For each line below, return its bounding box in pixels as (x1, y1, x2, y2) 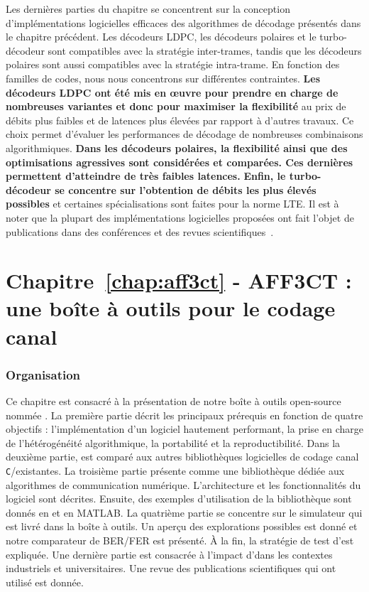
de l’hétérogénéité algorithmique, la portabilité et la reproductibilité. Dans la (6, 435, 341, 450)
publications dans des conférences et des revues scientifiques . (6, 224, 274, 239)
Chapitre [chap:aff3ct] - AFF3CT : (6, 266, 352, 295)
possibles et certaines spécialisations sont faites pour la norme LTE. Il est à (6, 196, 339, 211)
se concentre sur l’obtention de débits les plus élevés (55, 182, 316, 197)
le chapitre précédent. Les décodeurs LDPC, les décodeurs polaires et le (6, 29, 316, 44)
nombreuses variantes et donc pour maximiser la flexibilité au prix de (6, 99, 346, 114)
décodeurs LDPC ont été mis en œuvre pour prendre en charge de (6, 85, 338, 99)
